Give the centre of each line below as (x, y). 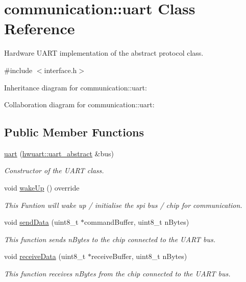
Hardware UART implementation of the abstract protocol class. (104, 53)
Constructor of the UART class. (54, 170)
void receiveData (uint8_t (45, 256)
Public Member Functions (74, 132)
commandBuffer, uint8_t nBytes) (137, 222)
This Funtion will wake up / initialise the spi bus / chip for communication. (123, 205)
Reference (40, 28)
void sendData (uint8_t (41, 222)
